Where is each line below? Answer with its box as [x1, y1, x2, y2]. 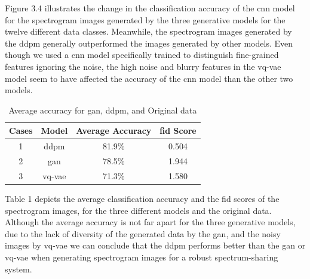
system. [5, 262, 32, 275]
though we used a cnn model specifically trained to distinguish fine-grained [5, 48, 279, 61]
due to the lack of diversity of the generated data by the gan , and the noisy [5, 227, 281, 240]
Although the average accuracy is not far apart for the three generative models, [5, 216, 296, 228]
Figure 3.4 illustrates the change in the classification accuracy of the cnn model [5, 2, 295, 14]
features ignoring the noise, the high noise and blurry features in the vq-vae [5, 60, 281, 72]
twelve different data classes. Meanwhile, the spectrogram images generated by [5, 25, 292, 38]
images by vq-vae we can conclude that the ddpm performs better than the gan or [5, 239, 306, 252]
